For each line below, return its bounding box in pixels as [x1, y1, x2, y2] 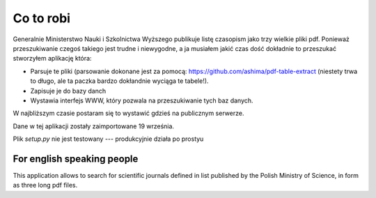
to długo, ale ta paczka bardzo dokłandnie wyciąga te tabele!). [30, 77, 209, 85]
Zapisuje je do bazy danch [30, 86, 107, 95]
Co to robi [13, 10, 71, 26]
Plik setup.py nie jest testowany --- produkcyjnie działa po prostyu [13, 135, 204, 143]
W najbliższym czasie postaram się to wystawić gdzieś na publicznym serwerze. [13, 109, 244, 118]
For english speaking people [13, 153, 139, 165]
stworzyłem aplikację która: [13, 54, 92, 63]
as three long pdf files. [13, 181, 78, 190]
